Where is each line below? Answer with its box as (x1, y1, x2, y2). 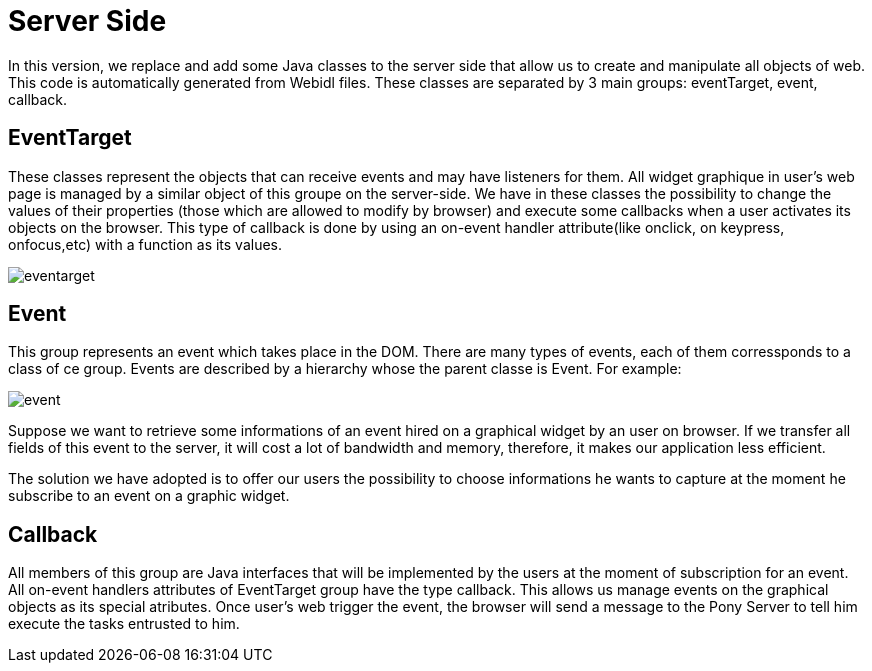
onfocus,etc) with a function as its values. (8, 235, 283, 253)
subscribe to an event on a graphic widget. (8, 487, 290, 505)
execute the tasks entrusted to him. (8, 615, 240, 633)
